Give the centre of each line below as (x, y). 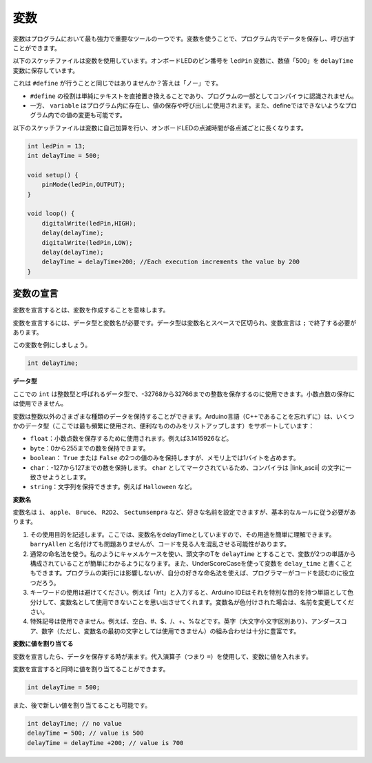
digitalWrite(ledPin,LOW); (87, 242)
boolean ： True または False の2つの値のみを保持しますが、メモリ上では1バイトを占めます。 (165, 458)
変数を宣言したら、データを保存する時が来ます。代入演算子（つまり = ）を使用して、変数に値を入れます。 (163, 656)
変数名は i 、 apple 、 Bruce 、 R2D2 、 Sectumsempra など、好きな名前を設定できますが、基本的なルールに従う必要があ (184, 512)
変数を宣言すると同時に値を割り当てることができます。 (91, 668)
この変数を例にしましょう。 (52, 345)
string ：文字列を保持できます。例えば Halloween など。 (113, 487)
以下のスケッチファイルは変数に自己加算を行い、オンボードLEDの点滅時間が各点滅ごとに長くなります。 (160, 128)
